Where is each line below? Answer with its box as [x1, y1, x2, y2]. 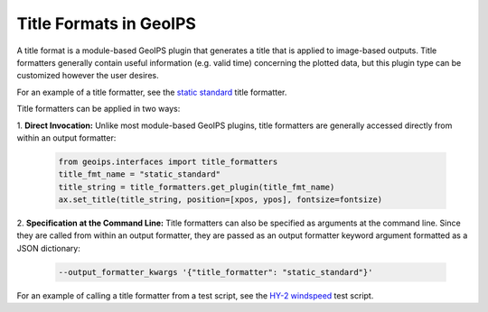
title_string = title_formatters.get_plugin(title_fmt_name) [58, 181, 335, 192]
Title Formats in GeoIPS [16, 14, 196, 33]
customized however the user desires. [16, 70, 159, 81]
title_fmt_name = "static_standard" [58, 170, 221, 179]
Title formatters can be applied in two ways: [16, 104, 181, 115]
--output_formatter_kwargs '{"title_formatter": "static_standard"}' [58, 267, 373, 277]
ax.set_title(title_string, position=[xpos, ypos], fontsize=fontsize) [58, 195, 383, 205]
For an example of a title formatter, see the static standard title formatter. [16, 87, 287, 97]
